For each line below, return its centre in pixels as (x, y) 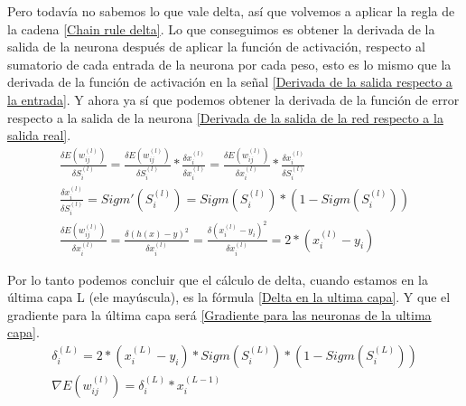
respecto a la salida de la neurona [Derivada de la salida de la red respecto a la (225, 117)
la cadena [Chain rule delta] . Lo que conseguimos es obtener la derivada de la (221, 28)
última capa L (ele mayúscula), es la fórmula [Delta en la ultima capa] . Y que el (229, 297)
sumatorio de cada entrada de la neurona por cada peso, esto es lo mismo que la (229, 64)
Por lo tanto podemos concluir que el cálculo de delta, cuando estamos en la (218, 279)
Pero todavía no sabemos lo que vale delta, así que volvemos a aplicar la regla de (231, 11)
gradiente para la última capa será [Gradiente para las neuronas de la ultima (219, 314)
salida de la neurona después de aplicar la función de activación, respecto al (216, 47)
